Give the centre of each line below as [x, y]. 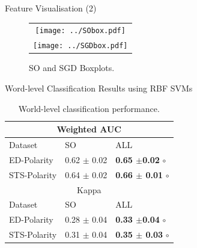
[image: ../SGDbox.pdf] [80, 46]
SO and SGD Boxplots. [72, 68]
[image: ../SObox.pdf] [80, 31]
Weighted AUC [89, 129]
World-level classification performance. [89, 108]
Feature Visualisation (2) [51, 8]
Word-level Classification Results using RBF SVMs [99, 88]
